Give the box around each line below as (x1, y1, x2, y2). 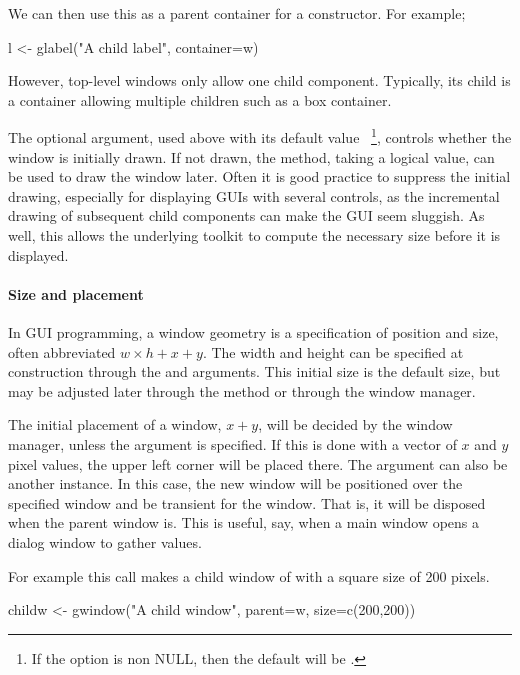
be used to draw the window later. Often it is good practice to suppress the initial (8, 166, 511, 187)
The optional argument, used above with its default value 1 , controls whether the (8, 124, 512, 148)
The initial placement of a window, (8, 414, 222, 435)
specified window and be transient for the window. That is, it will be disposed (8, 492, 486, 513)
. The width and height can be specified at (202, 341, 464, 362)
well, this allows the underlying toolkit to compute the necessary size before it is (8, 225, 501, 245)
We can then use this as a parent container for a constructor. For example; (8, 3, 466, 23)
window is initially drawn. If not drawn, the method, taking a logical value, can (8, 146, 495, 167)
